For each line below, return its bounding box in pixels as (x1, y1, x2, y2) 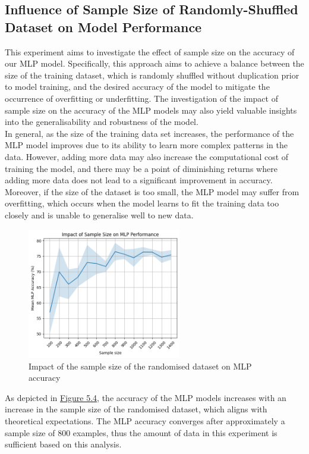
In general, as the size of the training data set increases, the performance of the (5, 127, 294, 139)
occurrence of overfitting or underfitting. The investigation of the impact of (5, 92, 278, 104)
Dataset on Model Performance (5, 17, 202, 36)
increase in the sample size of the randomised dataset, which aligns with (5, 403, 267, 415)
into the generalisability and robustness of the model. (5, 115, 198, 128)
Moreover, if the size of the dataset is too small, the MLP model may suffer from (5, 185, 299, 198)
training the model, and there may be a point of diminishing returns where (5, 162, 278, 174)
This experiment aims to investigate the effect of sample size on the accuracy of (5, 45, 295, 58)
